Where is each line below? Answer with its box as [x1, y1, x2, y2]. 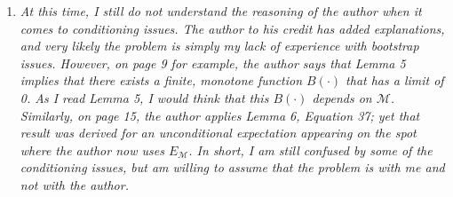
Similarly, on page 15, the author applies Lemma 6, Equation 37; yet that [20, 106, 420, 124]
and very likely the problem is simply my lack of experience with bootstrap [20, 36, 419, 55]
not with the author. [20, 175, 129, 193]
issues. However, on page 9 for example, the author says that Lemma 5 [20, 53, 406, 72]
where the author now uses [20, 140, 164, 159]
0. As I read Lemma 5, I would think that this [20, 88, 269, 106]
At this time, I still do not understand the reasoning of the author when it [20, 2, 422, 20]
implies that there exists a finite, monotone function [20, 71, 303, 90]
